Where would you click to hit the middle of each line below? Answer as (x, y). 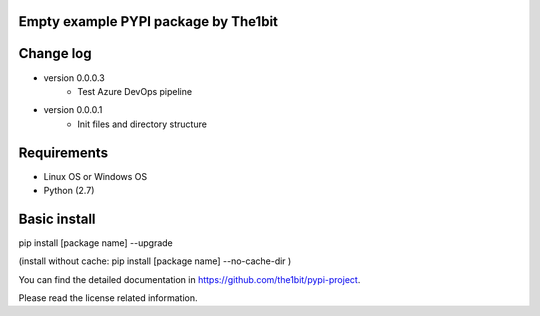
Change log (55, 53)
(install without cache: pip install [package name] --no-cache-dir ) (155, 261)
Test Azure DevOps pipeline (135, 91)
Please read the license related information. (108, 298)
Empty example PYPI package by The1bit (148, 21)
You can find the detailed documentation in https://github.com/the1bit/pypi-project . (189, 279)
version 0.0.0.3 (74, 77)
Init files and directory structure (142, 124)
